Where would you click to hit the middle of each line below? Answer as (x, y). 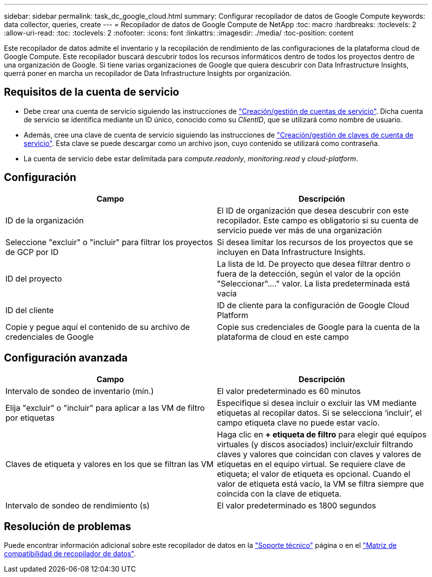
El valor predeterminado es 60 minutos (289, 391)
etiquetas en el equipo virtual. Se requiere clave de (311, 464)
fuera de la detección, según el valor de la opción (309, 273)
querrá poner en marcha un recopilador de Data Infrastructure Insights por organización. (148, 73)
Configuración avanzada (66, 358)
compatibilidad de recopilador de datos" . (70, 554)
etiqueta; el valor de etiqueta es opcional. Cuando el (314, 474)
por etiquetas (30, 417)
